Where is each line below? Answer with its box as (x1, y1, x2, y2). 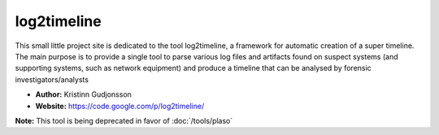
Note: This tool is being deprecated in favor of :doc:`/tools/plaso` (15, 115, 233, 125)
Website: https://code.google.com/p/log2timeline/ (35, 101, 205, 111)
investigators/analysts (15, 74, 89, 85)
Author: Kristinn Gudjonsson (35, 89, 132, 99)
